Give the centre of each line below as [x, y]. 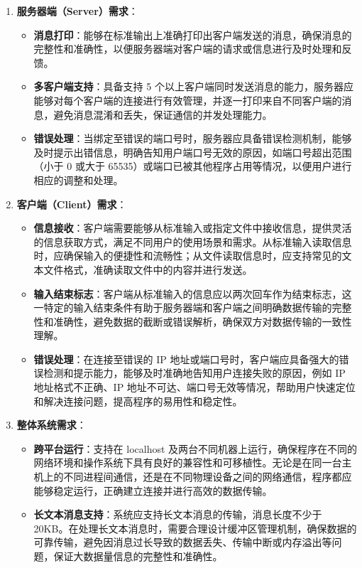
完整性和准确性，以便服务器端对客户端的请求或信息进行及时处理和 [188, 49]
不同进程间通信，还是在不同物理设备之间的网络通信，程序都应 [208, 477]
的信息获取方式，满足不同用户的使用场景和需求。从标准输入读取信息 [193, 241]
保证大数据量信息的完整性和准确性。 [138, 556]
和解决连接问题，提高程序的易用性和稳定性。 [138, 401]
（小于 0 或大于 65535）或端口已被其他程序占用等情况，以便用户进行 [193, 166]
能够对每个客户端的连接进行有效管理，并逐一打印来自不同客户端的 [188, 100]
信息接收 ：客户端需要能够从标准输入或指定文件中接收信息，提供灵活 [193, 228]
